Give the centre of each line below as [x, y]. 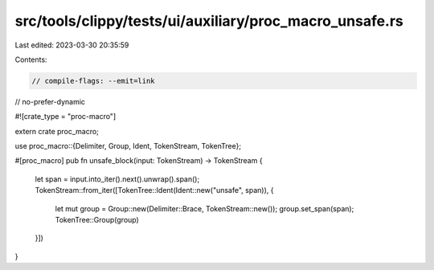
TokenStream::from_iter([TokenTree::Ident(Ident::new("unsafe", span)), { [154, 190]
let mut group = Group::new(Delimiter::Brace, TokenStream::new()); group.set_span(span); [205, 208]
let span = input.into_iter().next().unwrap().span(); [117, 179]
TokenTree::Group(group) [97, 220]
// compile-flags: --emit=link [94, 81]
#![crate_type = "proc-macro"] [66, 117]
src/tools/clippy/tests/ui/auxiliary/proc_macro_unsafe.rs [209, 21]
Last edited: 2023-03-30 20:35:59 [72, 45]
